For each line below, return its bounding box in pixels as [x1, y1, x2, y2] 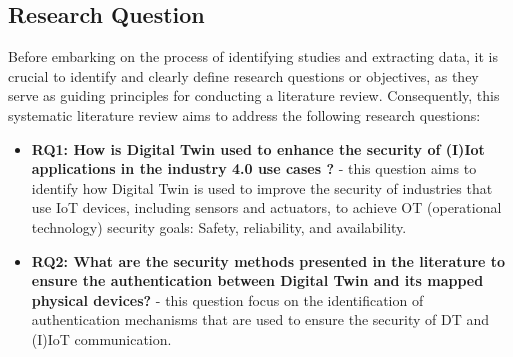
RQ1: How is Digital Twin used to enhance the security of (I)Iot [31, 138, 485, 159]
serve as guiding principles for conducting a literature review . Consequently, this [8, 85, 500, 106]
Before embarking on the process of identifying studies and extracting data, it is [8, 46, 498, 67]
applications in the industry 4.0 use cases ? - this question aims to [31, 158, 477, 179]
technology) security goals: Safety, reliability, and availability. [31, 216, 407, 237]
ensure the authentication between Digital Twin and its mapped [31, 270, 484, 291]
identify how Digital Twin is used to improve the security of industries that [31, 177, 493, 198]
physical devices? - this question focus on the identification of [31, 289, 424, 310]
